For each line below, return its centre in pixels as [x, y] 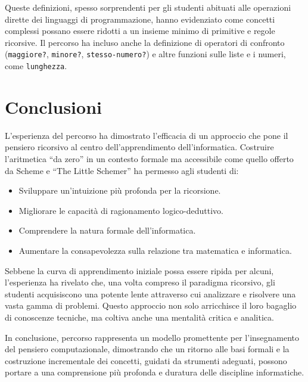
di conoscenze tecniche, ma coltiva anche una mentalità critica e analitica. [139, 317]
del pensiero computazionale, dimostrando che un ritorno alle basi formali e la [147, 349]
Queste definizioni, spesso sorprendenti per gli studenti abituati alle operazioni [148, 7]
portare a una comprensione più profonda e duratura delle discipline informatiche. [155, 372]
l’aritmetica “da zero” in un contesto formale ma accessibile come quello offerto [149, 159]
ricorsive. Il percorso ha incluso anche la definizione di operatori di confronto [145, 42]
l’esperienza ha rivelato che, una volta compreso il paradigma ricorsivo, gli [140, 282]
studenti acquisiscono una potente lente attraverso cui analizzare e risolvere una [150, 294]
